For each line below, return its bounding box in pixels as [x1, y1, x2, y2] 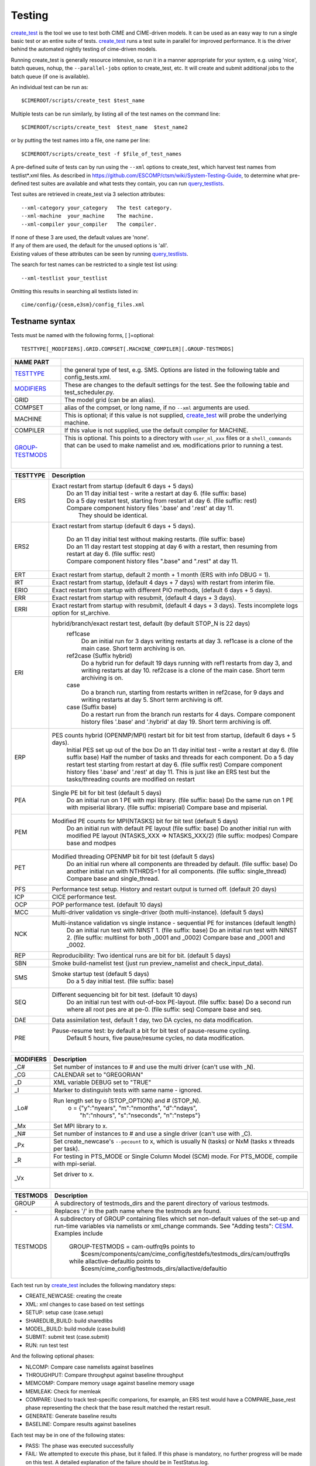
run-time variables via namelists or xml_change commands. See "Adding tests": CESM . [54, 1222, 294, 1230]
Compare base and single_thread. [66, 874, 160, 883]
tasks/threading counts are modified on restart [66, 775, 195, 783]
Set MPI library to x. [53, 1122, 108, 1130]
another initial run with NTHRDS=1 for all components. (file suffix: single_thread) [66, 867, 287, 875]
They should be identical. [78, 511, 148, 519]
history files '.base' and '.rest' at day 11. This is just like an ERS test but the [66, 768, 270, 776]
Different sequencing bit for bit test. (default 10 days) [51, 991, 198, 999]
